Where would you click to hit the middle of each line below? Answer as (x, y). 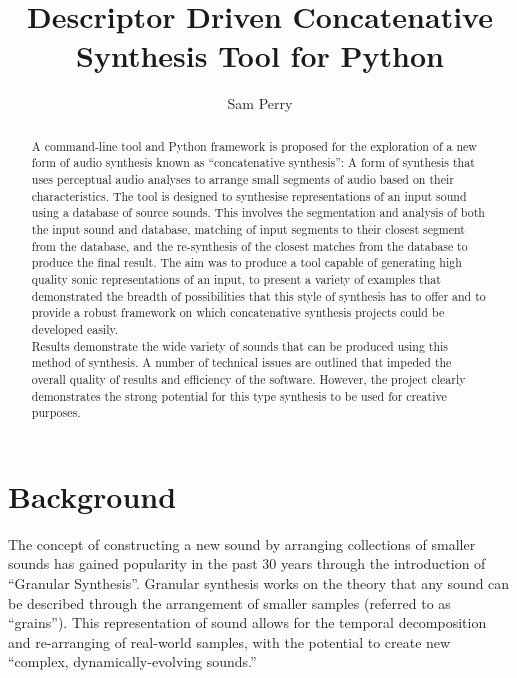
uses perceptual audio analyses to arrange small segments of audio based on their (242, 179)
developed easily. (75, 328)
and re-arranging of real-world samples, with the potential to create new (229, 641)
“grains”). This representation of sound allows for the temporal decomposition (247, 622)
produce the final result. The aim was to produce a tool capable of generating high (246, 262)
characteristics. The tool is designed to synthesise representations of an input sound (249, 195)
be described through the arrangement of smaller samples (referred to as (229, 602)
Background (92, 495)
